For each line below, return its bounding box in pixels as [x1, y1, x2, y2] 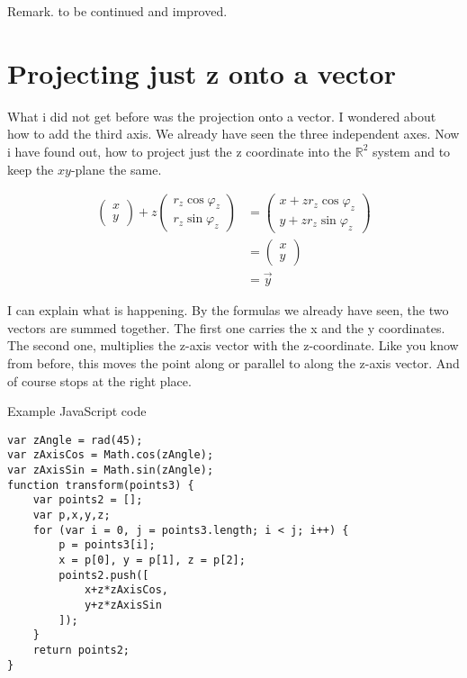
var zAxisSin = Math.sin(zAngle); [7, 464, 214, 476]
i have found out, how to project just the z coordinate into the [7, 141, 352, 160]
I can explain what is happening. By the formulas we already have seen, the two [7, 301, 449, 320]
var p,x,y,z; [32, 508, 111, 521]
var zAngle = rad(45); [7, 433, 143, 447]
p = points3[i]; [58, 538, 156, 552]
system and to [373, 141, 451, 160]
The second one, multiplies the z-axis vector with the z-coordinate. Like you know [7, 336, 459, 355]
